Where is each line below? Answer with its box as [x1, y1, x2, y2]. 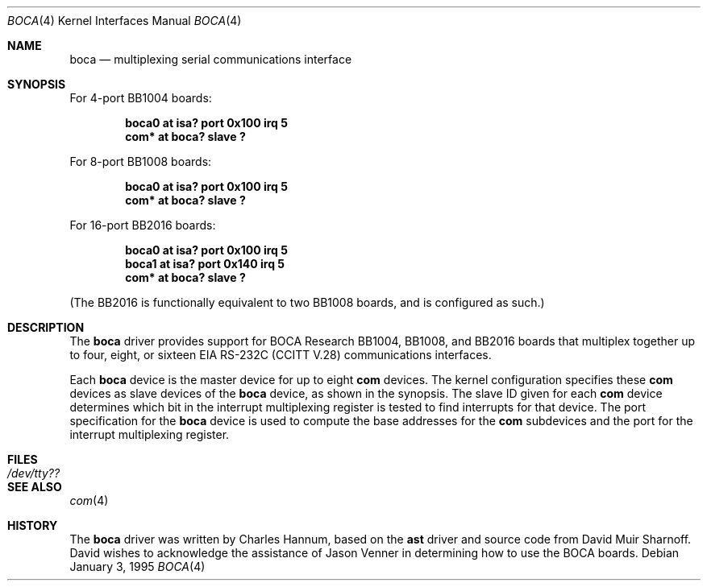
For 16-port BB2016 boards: [69, 218, 216, 232]
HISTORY [7, 519, 58, 532]
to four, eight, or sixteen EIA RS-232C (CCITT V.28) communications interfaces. [69, 348, 492, 362]
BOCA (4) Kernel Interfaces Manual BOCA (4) [7, 14, 242, 27]
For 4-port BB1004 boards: [69, 91, 212, 105]
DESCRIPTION [7, 320, 85, 334]
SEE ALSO [7, 480, 62, 494]
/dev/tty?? [7, 466, 60, 480]
